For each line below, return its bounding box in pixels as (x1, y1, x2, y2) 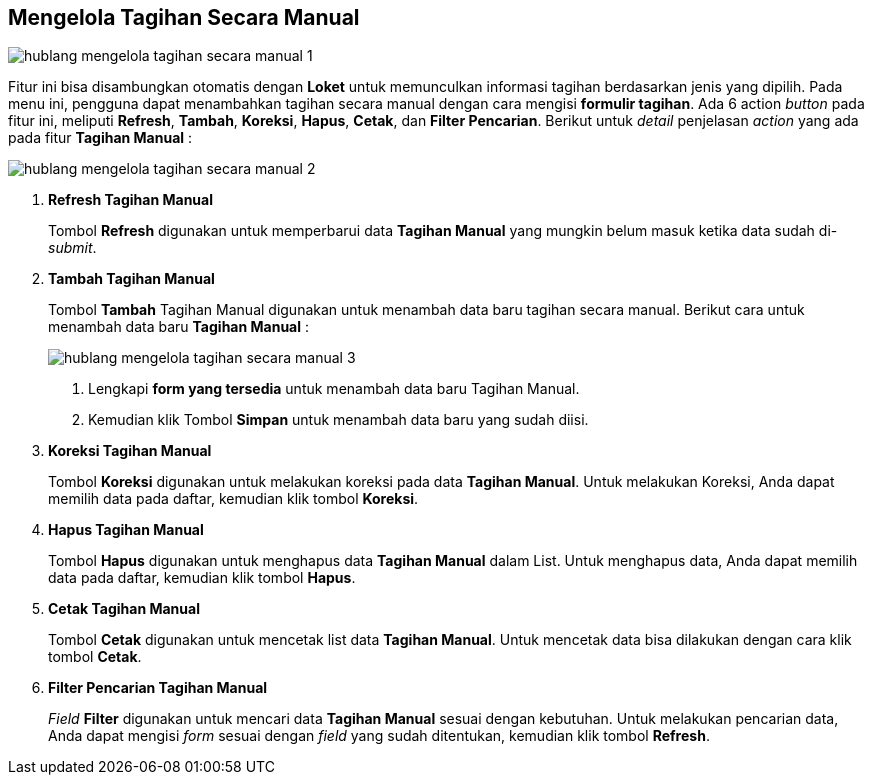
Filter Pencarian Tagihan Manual (48, 679, 268, 697)
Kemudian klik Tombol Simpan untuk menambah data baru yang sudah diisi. (88, 411, 589, 429)
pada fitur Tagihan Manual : (8, 129, 193, 147)
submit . (48, 239, 97, 257)
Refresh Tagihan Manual (48, 191, 213, 209)
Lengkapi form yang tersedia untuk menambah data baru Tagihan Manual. (88, 380, 580, 398)
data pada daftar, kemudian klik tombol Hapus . (48, 569, 356, 587)
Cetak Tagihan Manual (48, 600, 200, 618)
